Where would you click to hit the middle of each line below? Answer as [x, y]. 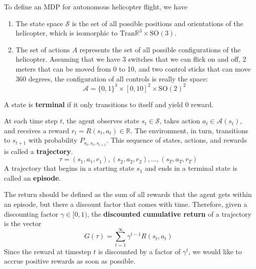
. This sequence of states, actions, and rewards [177, 140]
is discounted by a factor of [139, 251]
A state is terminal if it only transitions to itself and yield [93, 104]
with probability [53, 140]
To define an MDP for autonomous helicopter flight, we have [96, 6]
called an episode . [32, 177]
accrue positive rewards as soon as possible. [70, 261]
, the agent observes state [101, 121]
